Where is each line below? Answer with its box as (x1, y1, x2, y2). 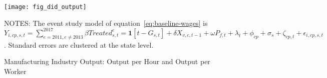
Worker (4, 66, 27, 76)
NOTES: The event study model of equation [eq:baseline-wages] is (4, 17, 208, 28)
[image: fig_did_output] (4, 3, 87, 10)
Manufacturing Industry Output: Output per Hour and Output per (4, 56, 210, 67)
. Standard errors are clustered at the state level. (4, 39, 154, 50)
